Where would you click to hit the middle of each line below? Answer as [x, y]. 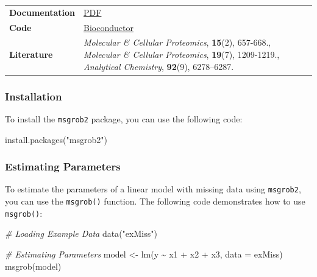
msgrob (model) [33, 266]
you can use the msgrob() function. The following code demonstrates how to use [155, 201]
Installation [34, 96]
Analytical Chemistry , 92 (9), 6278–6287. [159, 66]
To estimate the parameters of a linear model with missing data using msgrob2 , [153, 189]
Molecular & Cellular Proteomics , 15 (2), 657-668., [177, 42]
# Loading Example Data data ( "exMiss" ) [81, 233]
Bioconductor [109, 27]
